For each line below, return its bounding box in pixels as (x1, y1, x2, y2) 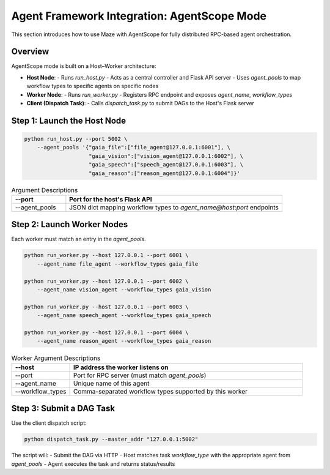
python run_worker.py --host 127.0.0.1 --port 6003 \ (24, 303, 189, 310)
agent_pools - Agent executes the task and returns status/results (11, 460, 175, 468)
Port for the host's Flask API (69, 195, 152, 203)
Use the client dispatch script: (11, 419, 87, 427)
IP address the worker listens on (73, 363, 169, 372)
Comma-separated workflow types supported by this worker (73, 387, 248, 395)
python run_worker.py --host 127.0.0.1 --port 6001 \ (24, 252, 189, 259)
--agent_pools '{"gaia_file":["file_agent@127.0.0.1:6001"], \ (37, 144, 231, 151)
